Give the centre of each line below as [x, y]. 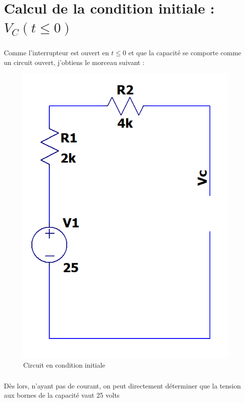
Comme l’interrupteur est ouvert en [57, 52]
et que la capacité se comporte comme [185, 52]
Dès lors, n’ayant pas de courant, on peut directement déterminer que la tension [122, 385]
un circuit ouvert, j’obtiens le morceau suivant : [74, 62]
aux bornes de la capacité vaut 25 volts [62, 395]
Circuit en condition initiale [64, 364]
